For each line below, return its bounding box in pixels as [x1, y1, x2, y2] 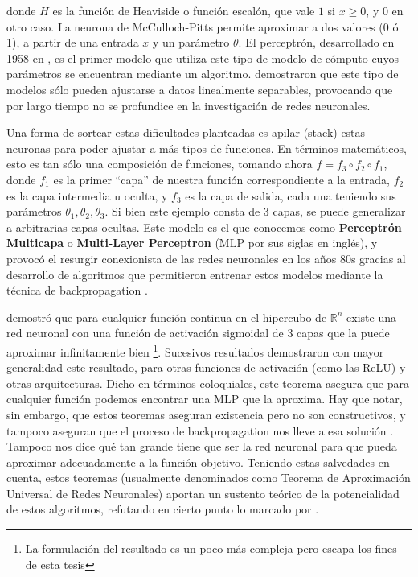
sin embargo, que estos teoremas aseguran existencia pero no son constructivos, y [6, 406, 406, 422]
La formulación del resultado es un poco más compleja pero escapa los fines [25, 540, 397, 557]
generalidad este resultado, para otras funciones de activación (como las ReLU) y [6, 359, 406, 376]
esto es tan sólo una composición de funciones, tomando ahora [6, 155, 313, 172]
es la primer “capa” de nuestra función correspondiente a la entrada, [53, 171, 390, 188]
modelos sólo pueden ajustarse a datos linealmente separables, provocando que [6, 80, 393, 97]
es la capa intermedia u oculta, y [6, 187, 168, 204]
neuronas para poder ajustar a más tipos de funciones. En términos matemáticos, [6, 139, 407, 156]
